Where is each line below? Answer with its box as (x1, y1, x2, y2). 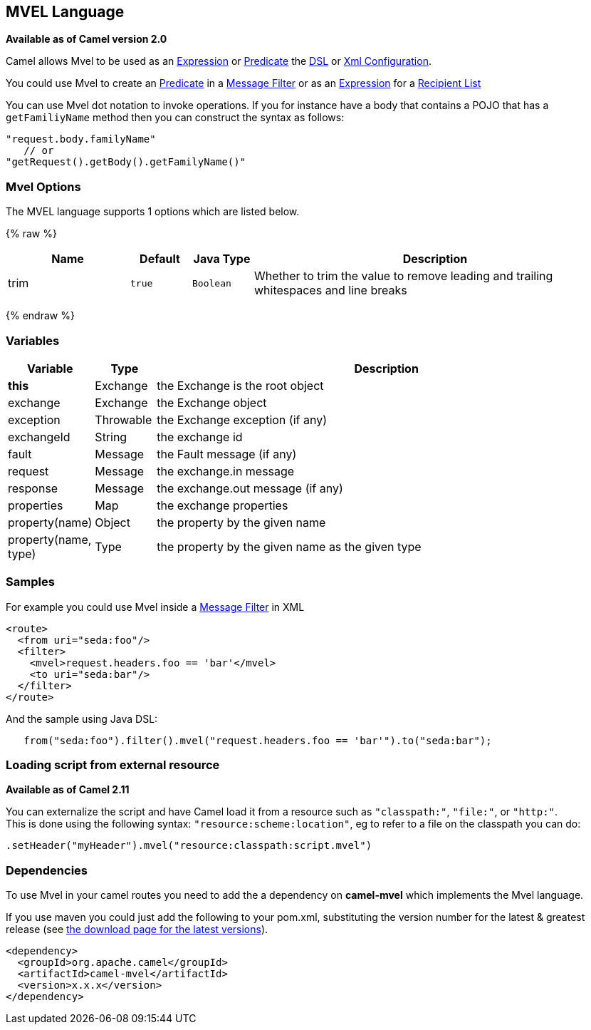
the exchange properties (157, 498, 288, 513)
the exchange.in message (157, 463, 295, 478)
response (8, 480, 58, 495)
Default (140, 252, 180, 267)
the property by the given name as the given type (157, 539, 422, 554)
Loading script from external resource (6, 758, 220, 773)
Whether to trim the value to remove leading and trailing (254, 269, 553, 284)
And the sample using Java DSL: (6, 712, 158, 725)
